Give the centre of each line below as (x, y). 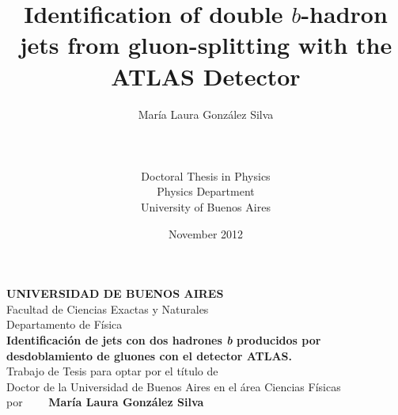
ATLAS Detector (206, 76)
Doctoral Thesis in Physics (206, 175)
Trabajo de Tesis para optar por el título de (112, 371)
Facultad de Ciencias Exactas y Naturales (108, 308)
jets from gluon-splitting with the (206, 45)
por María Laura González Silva (105, 402)
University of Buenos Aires (206, 207)
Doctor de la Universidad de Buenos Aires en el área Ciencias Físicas (174, 386)
